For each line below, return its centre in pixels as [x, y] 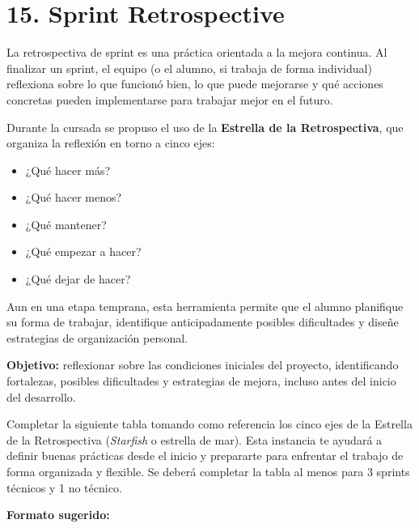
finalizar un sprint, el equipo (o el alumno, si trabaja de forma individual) [189, 68]
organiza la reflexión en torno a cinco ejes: [111, 143]
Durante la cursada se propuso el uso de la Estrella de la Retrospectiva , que [205, 127]
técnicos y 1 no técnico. [64, 487]
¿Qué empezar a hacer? [83, 251]
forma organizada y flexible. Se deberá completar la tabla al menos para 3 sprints [208, 471]
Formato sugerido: [58, 515]
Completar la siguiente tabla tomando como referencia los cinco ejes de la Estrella [209, 424]
